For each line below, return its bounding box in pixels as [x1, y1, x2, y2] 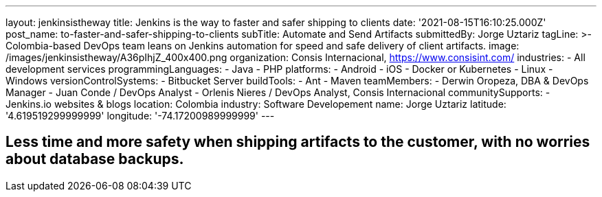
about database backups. [5, 150, 184, 168]
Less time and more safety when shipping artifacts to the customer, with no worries [5, 133, 590, 151]
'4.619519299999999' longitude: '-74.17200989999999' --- [5, 110, 275, 121]
